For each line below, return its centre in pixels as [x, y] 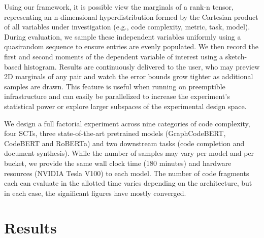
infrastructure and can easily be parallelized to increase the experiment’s [117, 96]
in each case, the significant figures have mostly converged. [95, 193]
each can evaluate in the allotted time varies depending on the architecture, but [128, 183]
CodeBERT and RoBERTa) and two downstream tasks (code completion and [124, 143]
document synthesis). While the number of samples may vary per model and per [129, 153]
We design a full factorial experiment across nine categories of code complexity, [127, 123]
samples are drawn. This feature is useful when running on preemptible [115, 86]
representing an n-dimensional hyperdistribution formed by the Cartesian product [131, 16]
